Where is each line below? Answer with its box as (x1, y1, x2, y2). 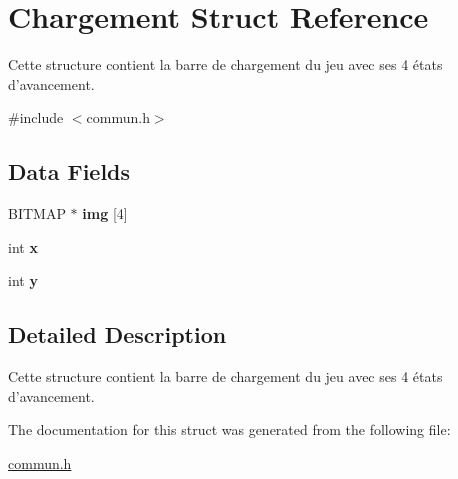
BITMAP (8, 203, 66, 224)
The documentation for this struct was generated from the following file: (8, 419, 451, 440)
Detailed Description (8, 319, 227, 350)
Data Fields (8, 156, 131, 187)
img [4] (82, 203, 128, 224)
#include (8, 107, 64, 128)
